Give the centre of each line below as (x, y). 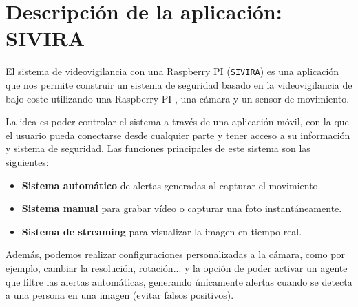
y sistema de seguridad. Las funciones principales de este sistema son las (158, 148)
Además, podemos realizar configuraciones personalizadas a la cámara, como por (175, 254)
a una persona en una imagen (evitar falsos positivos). (120, 295)
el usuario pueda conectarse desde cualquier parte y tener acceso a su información (178, 135)
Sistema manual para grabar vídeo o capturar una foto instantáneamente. (182, 208)
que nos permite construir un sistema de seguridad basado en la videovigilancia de (179, 84)
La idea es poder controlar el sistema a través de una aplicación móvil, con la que (177, 121)
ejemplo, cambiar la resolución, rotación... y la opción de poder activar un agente (177, 267)
